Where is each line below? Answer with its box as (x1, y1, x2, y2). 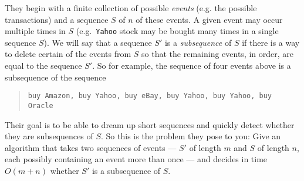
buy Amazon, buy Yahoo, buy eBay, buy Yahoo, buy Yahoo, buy (28, 92, 272, 100)
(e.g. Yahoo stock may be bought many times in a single (76, 25, 279, 37)
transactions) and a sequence (5, 13, 109, 25)
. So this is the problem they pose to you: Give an (101, 130, 281, 142)
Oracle (28, 101, 53, 110)
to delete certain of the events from (5, 48, 131, 60)
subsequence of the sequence (5, 71, 106, 83)
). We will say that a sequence (43, 36, 152, 48)
